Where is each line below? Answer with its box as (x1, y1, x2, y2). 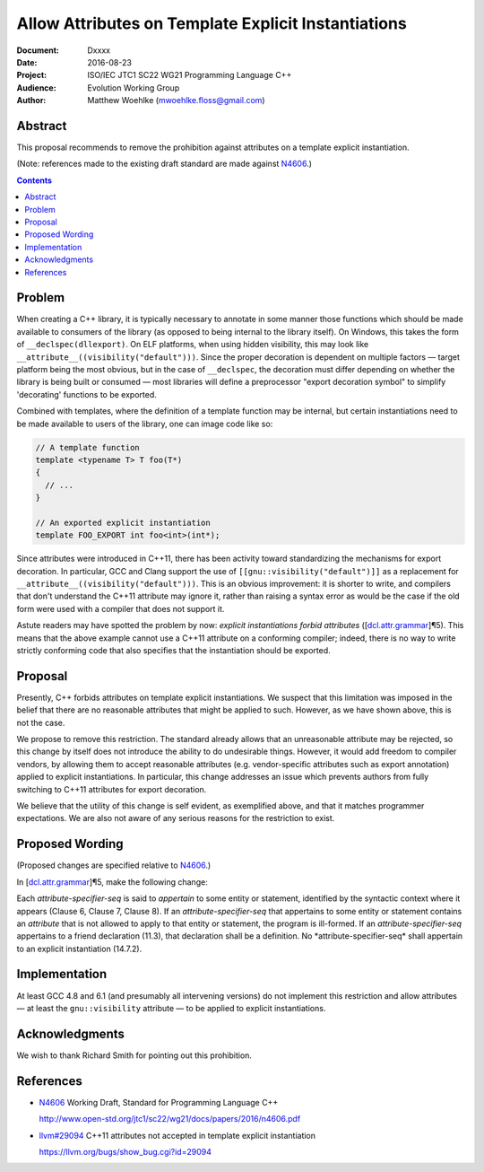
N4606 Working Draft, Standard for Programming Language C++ (39, 1097, 279, 1107)
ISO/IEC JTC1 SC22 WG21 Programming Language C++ (87, 70, 292, 81)
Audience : (16, 82, 57, 93)
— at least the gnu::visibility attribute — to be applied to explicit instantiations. (16, 1002, 326, 1013)
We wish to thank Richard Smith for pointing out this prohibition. (16, 1050, 253, 1061)
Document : (16, 45, 60, 56)
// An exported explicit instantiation (35, 517, 211, 528)
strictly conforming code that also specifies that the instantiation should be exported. (16, 645, 331, 655)
